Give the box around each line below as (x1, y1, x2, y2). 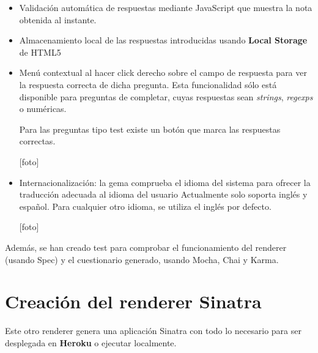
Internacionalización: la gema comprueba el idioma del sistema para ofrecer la (19, 176, 311, 188)
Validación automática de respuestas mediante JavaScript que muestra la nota (19, 1, 312, 13)
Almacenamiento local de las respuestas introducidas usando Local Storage (19, 34, 308, 46)
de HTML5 (19, 45, 61, 58)
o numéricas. (19, 102, 67, 115)
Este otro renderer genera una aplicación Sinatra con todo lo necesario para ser (5, 324, 301, 337)
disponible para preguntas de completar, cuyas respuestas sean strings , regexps (19, 90, 313, 103)
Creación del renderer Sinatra (5, 289, 262, 314)
